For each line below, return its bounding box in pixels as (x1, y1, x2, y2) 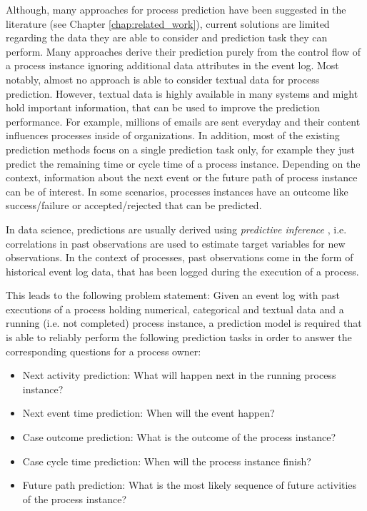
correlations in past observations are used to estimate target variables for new (6, 236, 346, 251)
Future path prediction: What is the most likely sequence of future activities (22, 477, 357, 492)
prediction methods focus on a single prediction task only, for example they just (6, 141, 355, 156)
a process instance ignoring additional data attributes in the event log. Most (6, 58, 339, 73)
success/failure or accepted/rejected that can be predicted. (6, 198, 262, 213)
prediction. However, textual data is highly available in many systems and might (6, 86, 358, 101)
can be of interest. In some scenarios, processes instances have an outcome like (6, 183, 348, 198)
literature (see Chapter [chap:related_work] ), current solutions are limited (6, 16, 330, 31)
